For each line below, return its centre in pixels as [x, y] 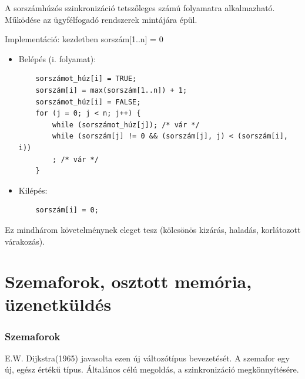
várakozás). [25, 241]
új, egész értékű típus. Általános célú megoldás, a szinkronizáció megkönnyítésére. [152, 369]
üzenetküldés [58, 304]
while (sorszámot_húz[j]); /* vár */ [126, 125]
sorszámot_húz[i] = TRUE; [86, 79]
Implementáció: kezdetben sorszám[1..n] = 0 [84, 39]
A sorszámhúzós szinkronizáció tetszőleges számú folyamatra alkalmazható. [140, 8]
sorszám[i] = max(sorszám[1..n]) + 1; [111, 90]
